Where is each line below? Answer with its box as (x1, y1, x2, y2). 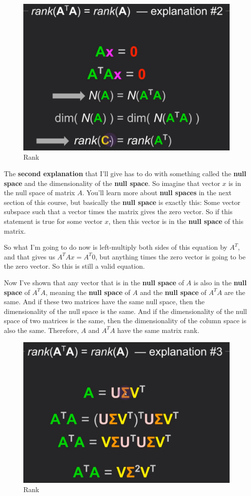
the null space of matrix (4, 187, 75, 198)
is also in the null (194, 277, 247, 288)
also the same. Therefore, (4, 325, 79, 335)
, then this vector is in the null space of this (108, 216, 244, 226)
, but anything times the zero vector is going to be (95, 251, 246, 261)
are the (224, 287, 245, 297)
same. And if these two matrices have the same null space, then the (4, 296, 205, 307)
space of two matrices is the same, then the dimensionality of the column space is (4, 315, 247, 326)
